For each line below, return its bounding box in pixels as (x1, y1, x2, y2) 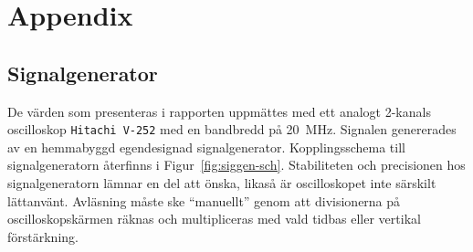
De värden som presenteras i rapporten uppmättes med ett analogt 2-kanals (7, 101, 431, 121)
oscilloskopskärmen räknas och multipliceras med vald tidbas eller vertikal (7, 209, 421, 228)
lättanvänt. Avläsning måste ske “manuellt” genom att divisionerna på (7, 191, 401, 210)
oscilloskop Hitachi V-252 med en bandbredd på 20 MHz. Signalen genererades (7, 120, 457, 139)
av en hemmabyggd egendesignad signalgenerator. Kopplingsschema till (7, 137, 405, 156)
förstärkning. (7, 226, 79, 246)
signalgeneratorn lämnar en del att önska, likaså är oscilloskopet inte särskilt (7, 173, 436, 193)
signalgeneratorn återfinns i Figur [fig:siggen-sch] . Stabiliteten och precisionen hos (7, 155, 466, 174)
